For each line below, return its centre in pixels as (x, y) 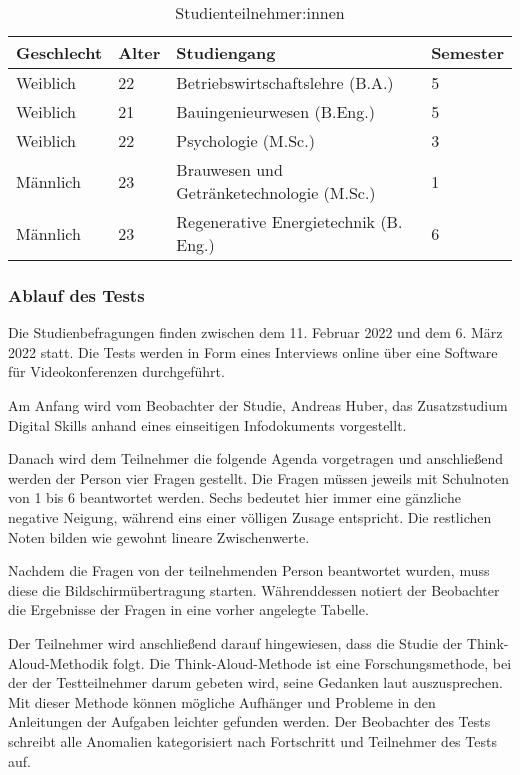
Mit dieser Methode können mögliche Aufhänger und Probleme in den (222, 701)
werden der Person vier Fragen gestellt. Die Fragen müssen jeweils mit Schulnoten (259, 477)
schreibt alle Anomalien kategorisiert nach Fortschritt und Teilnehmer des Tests (252, 740)
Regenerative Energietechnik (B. (289, 221)
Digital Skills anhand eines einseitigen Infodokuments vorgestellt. (207, 424)
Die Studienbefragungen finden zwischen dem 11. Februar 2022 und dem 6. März (255, 332)
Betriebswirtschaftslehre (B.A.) (285, 82)
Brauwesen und (229, 169)
